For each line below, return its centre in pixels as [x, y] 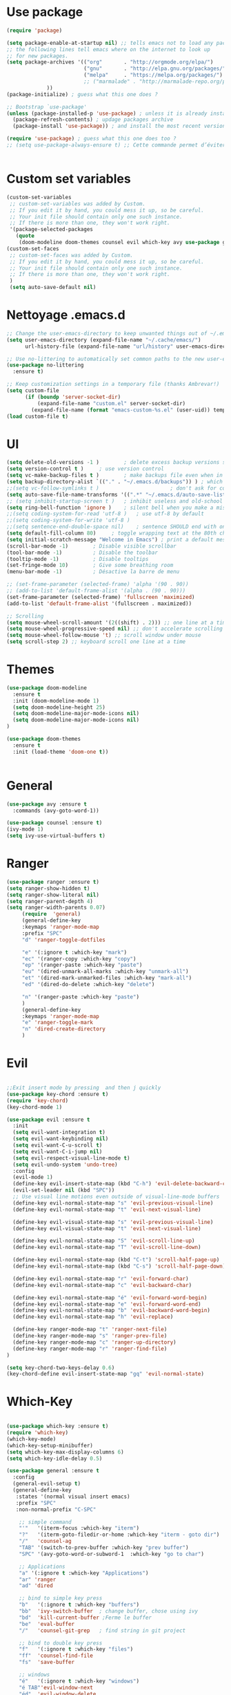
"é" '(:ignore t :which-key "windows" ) [79, 1681]
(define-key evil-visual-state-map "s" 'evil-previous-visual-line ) [113, 1222]
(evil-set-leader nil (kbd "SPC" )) [64, 1190]
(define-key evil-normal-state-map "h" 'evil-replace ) [93, 1317]
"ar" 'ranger [38, 1580]
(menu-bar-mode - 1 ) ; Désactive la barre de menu [93, 572]
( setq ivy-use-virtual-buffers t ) [56, 836]
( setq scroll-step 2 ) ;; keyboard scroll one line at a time [96, 642]
